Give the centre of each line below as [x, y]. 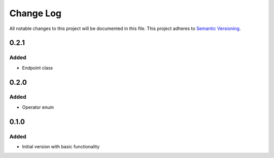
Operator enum [38, 107]
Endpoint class [38, 68]
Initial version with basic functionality [61, 147]
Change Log [36, 13]
